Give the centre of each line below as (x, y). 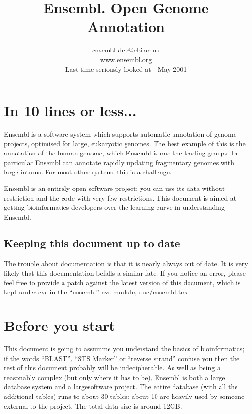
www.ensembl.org (126, 59)
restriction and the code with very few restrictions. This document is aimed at (120, 198)
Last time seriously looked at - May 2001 (126, 69)
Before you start (60, 325)
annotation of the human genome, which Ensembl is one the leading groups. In (121, 153)
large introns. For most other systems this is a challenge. (88, 172)
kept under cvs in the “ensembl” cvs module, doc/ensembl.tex (96, 292)
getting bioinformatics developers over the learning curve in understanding (114, 207)
